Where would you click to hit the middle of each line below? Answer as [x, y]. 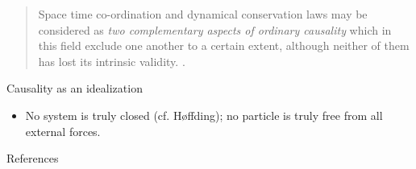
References [33, 158]
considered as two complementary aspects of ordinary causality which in [215, 29]
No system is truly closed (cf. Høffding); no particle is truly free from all [204, 115]
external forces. [63, 131]
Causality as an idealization [75, 88]
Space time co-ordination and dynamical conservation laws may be [203, 14]
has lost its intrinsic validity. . [112, 61]
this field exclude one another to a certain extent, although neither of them [224, 45]
